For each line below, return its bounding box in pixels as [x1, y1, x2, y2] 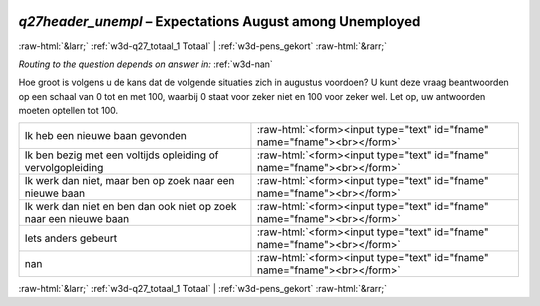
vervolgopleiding [24, 161, 104, 175]
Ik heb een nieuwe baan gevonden [24, 129, 187, 143]
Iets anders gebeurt [24, 231, 118, 245]
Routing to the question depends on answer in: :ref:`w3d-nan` [18, 58, 274, 70]
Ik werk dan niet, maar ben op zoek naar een [24, 174, 235, 188]
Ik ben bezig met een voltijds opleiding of [24, 148, 219, 162]
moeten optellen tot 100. [18, 105, 119, 117]
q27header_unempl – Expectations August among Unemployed [18, 13, 421, 30]
